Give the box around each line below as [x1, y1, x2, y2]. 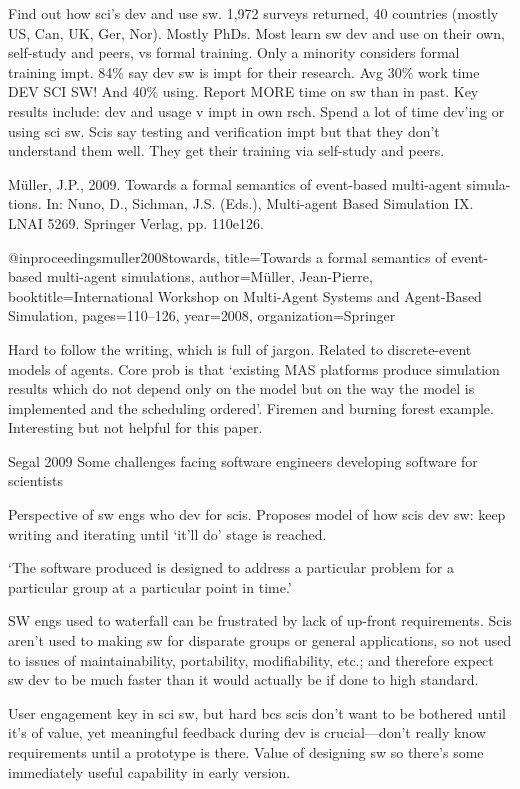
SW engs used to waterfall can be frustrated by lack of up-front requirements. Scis [8, 610, 512, 631]
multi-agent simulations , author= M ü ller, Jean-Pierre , [46, 266, 373, 287]
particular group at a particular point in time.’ [8, 576, 292, 597]
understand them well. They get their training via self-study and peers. [8, 140, 445, 161]
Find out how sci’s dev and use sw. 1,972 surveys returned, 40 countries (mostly [8, 3, 499, 23]
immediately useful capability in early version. [8, 761, 291, 782]
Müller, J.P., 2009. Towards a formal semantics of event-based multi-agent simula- [8, 173, 511, 194]
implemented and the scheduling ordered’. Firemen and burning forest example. [8, 397, 494, 418]
